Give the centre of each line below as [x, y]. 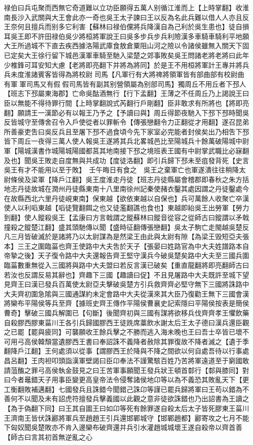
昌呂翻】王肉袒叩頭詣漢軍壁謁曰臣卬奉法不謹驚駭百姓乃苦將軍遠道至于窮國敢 [126, 360]
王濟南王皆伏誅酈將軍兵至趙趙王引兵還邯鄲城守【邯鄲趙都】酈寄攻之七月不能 [126, 417]
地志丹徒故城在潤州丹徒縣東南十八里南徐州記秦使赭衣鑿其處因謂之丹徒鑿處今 [126, 189]
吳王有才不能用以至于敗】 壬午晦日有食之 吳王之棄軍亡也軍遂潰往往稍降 [121, 170]
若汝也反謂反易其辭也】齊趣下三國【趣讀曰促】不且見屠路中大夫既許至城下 [123, 274]
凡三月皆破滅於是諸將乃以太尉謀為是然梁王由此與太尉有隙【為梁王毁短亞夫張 [126, 236]
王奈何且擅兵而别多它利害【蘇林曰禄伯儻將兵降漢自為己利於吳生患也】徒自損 [126, 27]
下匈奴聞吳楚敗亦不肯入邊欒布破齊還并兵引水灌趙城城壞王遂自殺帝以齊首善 [123, 427]
